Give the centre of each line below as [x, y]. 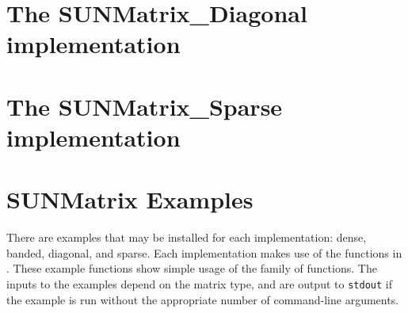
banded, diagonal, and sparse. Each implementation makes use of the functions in [204, 252]
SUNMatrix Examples [130, 199]
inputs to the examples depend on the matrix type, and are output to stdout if [199, 284]
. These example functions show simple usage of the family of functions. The [192, 268]
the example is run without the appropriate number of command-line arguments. [203, 299]
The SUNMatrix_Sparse [145, 106]
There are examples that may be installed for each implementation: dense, [187, 237]
